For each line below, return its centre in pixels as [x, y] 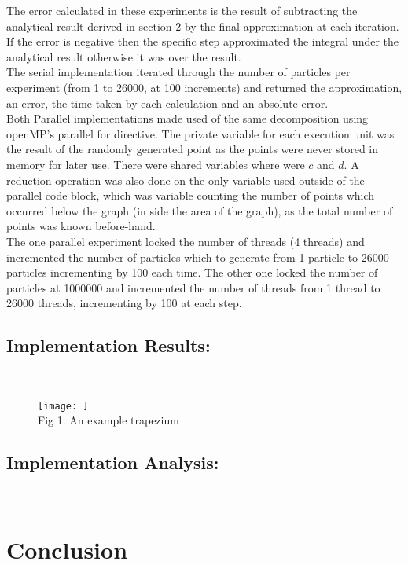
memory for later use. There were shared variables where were [156, 164]
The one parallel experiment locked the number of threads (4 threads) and [186, 241]
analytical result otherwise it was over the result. [124, 56]
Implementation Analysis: [113, 462]
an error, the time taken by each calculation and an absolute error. [167, 103]
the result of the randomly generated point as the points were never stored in [193, 149]
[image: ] [63, 406]
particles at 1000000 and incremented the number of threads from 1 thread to [193, 287]
